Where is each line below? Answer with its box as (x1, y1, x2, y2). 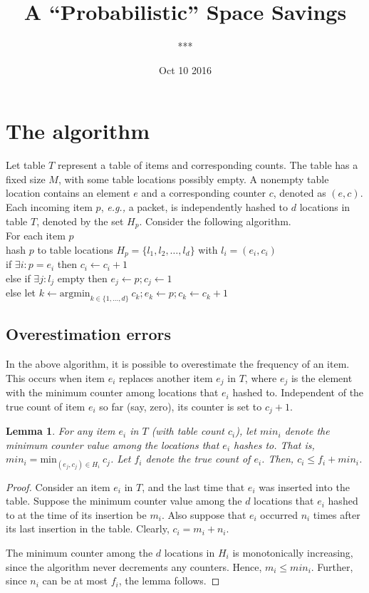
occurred (260, 507, 298, 522)
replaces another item (119, 370, 213, 385)
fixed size (6, 171, 46, 186)
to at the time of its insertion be (6, 507, 147, 522)
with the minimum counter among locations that (6, 385, 219, 400)
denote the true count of (145, 451, 251, 466)
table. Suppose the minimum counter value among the (6, 493, 242, 508)
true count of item (6, 398, 85, 413)
